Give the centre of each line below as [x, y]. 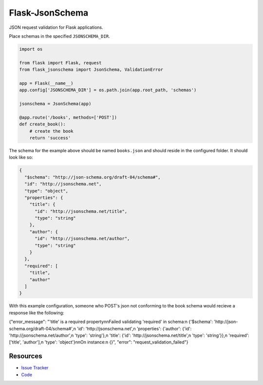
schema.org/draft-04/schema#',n [43, 328]
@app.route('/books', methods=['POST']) [68, 117]
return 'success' [50, 138]
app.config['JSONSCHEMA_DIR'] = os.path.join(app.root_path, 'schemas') [108, 90]
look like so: [21, 157]
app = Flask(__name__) [46, 83]
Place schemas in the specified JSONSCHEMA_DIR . [59, 36]
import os [31, 49]
